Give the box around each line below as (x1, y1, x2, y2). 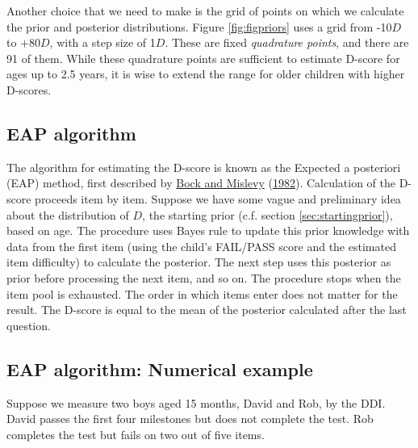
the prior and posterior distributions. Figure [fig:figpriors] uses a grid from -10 (6, 18, 392, 35)
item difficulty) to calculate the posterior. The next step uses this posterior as (6, 253, 391, 270)
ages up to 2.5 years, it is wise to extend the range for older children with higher (6, 65, 405, 82)
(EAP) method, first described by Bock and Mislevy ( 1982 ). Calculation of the (6, 174, 396, 191)
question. (6, 316, 51, 333)
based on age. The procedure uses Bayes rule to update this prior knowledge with (6, 222, 410, 239)
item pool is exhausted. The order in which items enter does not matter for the (6, 285, 398, 302)
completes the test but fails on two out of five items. (6, 425, 265, 442)
